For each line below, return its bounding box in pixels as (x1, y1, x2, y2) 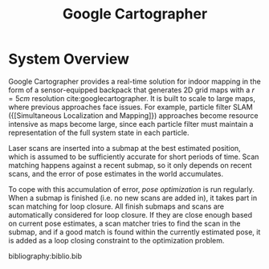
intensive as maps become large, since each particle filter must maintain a (8, 119, 254, 128)
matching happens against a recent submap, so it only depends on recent (8, 160, 252, 169)
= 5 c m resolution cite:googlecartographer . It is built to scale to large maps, (8, 93, 255, 103)
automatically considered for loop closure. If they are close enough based (8, 210, 253, 219)
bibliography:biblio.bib (8, 251, 83, 261)
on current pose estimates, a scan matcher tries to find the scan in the (8, 218, 241, 228)
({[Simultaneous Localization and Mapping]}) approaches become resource (8, 110, 259, 120)
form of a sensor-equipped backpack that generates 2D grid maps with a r (8, 85, 255, 95)
